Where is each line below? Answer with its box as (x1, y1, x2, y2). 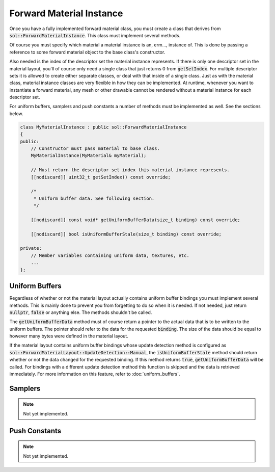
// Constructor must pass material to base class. (31, 146, 160, 151)
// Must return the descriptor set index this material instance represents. (31, 167, 230, 173)
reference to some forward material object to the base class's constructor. (9, 49, 166, 55)
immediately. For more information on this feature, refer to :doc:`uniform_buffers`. (9, 371, 180, 377)
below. (9, 110, 23, 117)
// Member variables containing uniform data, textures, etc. (31, 252, 189, 258)
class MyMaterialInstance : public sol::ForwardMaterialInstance (20, 124, 187, 130)
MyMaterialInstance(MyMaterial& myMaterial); (31, 153, 147, 159)
